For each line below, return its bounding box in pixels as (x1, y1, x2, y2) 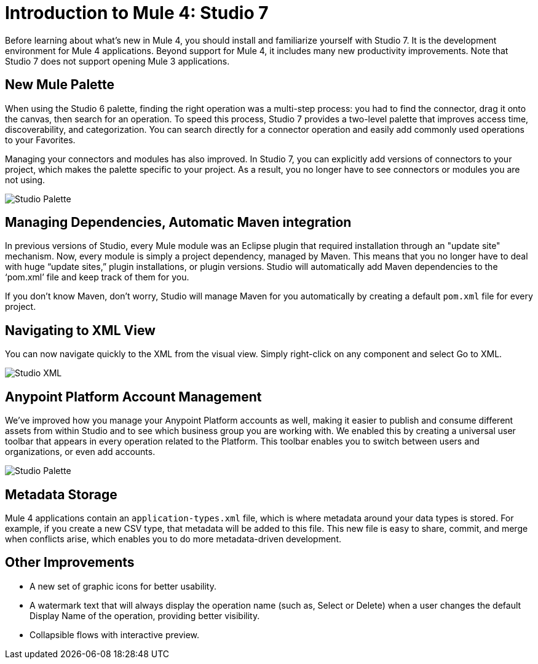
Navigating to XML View (5, 322, 156, 338)
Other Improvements (5, 555, 135, 571)
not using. (5, 174, 45, 185)
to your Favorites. (5, 134, 76, 145)
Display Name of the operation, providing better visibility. (30, 610, 260, 621)
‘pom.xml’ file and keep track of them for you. (5, 272, 189, 283)
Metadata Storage (5, 486, 117, 502)
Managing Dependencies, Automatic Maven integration (5, 215, 352, 231)
